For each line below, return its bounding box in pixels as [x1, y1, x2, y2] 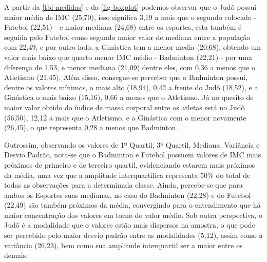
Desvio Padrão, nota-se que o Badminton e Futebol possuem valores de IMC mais [4, 149, 261, 160]
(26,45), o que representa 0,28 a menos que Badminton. [4, 122, 178, 133]
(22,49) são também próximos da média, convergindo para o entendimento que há [4, 199, 261, 210]
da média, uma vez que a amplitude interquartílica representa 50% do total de [4, 169, 251, 180]
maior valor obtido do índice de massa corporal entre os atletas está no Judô [4, 102, 245, 112]
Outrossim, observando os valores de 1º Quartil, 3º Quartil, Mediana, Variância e [4, 139, 260, 150]
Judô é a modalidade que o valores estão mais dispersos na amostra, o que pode [4, 219, 255, 230]
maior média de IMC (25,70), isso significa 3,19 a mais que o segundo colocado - [4, 11, 257, 22]
